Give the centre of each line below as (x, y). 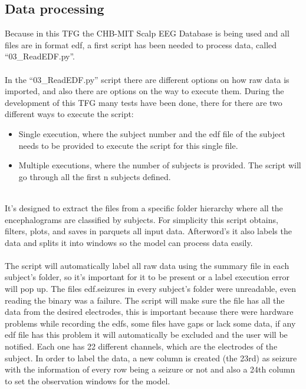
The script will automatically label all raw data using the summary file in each (147, 265)
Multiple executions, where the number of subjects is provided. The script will (160, 165)
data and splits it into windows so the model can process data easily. (129, 242)
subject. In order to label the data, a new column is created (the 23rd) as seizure (151, 358)
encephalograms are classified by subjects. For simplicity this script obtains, (142, 219)
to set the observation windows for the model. (88, 380)
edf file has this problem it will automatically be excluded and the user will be (146, 335)
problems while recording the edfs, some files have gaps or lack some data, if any (150, 323)
